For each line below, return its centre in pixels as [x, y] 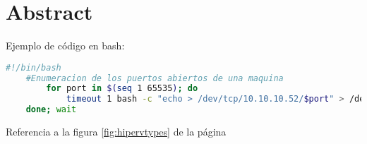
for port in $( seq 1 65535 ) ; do [122, 89]
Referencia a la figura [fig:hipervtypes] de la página [116, 132]
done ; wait [51, 110]
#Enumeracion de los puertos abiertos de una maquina [155, 78]
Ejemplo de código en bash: [65, 46]
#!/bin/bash [34, 67]
